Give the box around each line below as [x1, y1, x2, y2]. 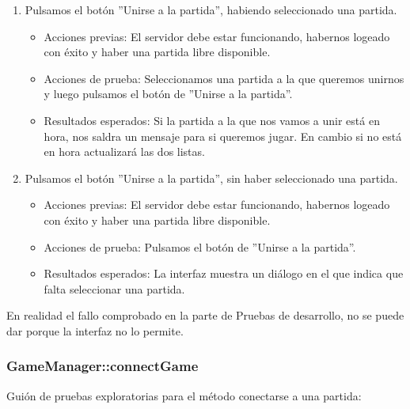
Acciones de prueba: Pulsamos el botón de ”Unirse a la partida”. [44, 238, 356, 255]
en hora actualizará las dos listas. [44, 143, 205, 160]
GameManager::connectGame [6, 356, 199, 376]
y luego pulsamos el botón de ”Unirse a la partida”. [44, 85, 293, 102]
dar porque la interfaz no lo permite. [6, 322, 184, 339]
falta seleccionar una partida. [44, 280, 185, 297]
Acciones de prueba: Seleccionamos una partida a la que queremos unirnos [44, 70, 404, 86]
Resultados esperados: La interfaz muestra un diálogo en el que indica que [44, 265, 404, 282]
